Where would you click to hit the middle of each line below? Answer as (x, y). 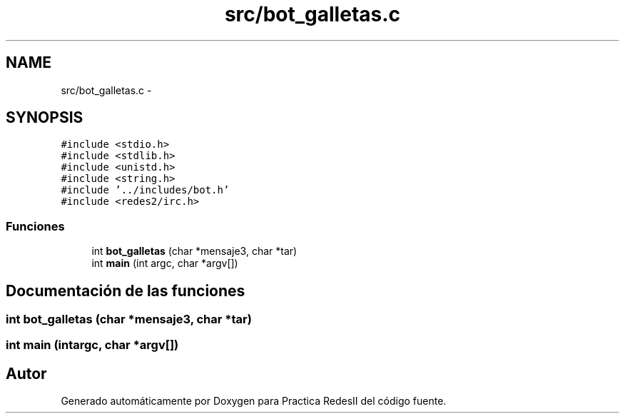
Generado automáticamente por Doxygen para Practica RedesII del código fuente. (254, 401)
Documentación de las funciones (126, 291)
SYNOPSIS (45, 118)
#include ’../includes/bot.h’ (145, 190)
